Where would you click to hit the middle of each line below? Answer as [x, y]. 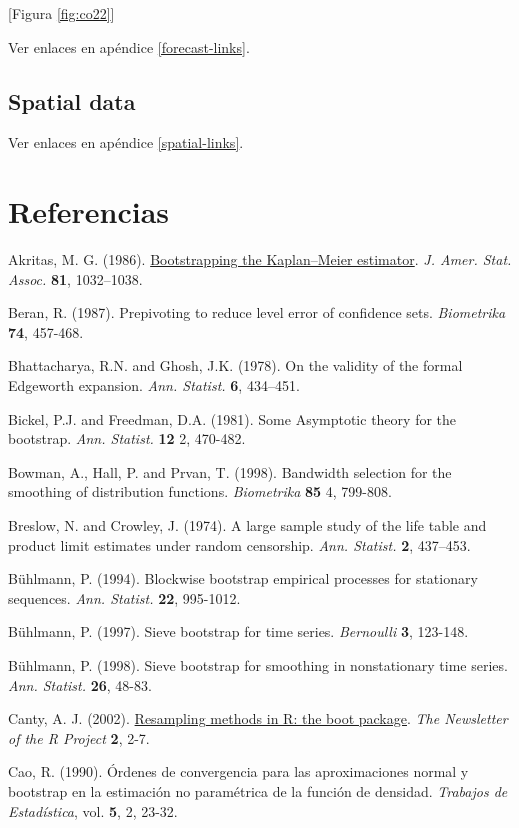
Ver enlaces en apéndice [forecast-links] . [129, 46]
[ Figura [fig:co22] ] [61, 13]
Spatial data [72, 100]
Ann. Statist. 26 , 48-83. [80, 684]
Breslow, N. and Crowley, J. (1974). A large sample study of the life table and [247, 525]
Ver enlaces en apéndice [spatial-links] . [126, 142]
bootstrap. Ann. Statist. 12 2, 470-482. [127, 438]
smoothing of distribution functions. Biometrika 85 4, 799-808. [200, 491]
